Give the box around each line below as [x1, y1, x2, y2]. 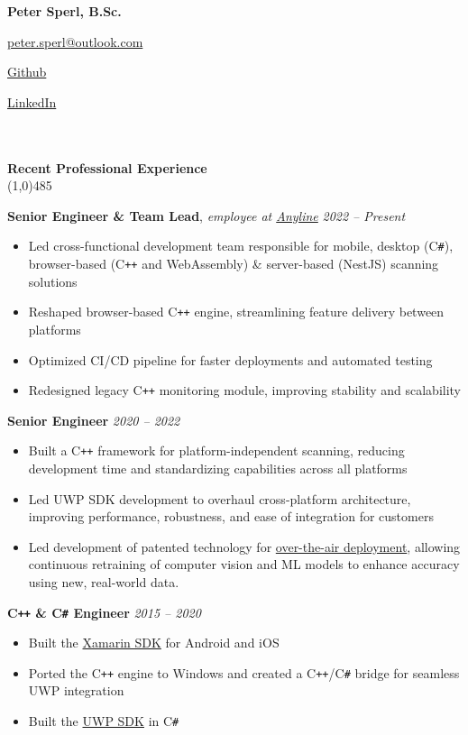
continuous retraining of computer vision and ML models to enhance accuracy [28, 555, 460, 574]
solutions [28, 271, 78, 290]
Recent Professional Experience [7, 158, 207, 177]
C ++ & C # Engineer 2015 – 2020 [7, 602, 201, 621]
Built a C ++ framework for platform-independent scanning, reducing [28, 441, 405, 460]
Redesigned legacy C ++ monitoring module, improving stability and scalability [28, 381, 462, 400]
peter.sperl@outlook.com [7, 32, 143, 51]
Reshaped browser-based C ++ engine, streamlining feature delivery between [28, 302, 445, 321]
